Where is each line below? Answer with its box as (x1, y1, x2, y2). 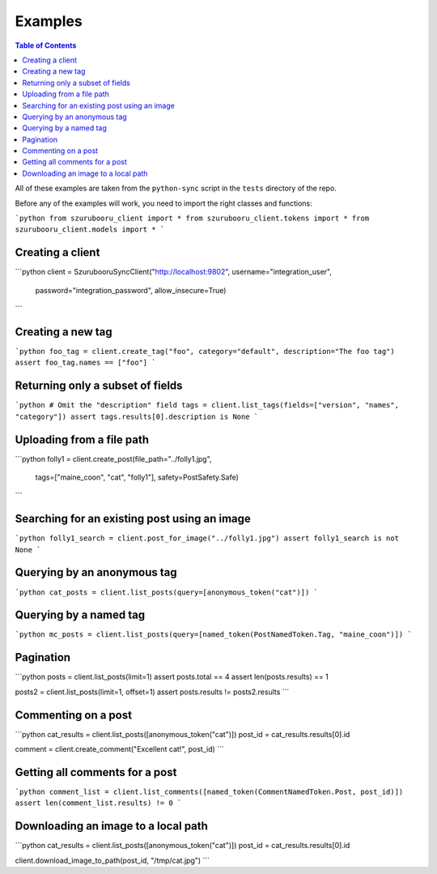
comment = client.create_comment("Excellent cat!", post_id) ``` (15, 744, 224, 754)
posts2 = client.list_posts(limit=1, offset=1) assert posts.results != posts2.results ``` (15, 687, 290, 697)
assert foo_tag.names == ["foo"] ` (15, 358, 157, 368)
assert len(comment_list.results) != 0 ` (15, 799, 182, 808)
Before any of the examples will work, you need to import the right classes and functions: (15, 198, 313, 208)
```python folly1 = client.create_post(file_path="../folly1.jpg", (15, 454, 212, 463)
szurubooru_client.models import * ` (15, 225, 165, 234)
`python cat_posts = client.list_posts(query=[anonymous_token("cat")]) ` (15, 587, 319, 597)
